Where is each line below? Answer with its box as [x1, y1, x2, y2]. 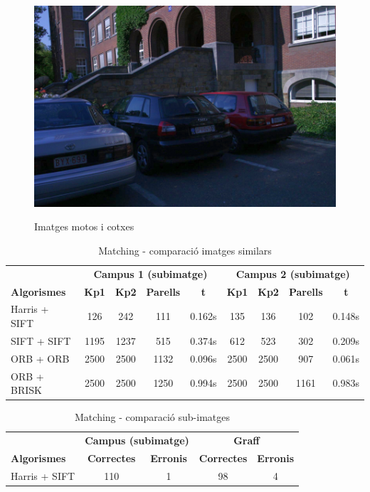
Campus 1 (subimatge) [93, 266, 208, 281]
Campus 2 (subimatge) [236, 266, 350, 281]
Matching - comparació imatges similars [98, 242, 272, 257]
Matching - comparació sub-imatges [75, 410, 230, 424]
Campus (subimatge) [85, 433, 189, 448]
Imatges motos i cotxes [34, 219, 134, 234]
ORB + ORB [11, 351, 70, 365]
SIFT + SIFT [11, 333, 71, 348]
